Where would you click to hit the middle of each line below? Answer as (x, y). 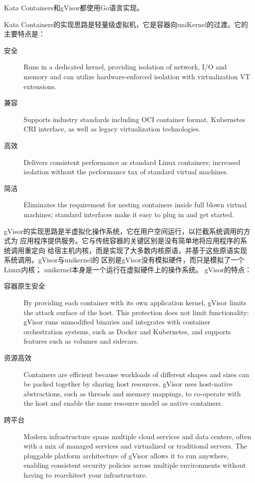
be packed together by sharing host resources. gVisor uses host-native (128, 384)
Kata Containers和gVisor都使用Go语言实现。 (74, 7)
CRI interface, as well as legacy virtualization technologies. (112, 129)
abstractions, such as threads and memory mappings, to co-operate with (132, 393)
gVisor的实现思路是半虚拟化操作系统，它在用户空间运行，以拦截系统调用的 (124, 231)
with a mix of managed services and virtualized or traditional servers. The (135, 446)
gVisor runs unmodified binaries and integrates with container (117, 322)
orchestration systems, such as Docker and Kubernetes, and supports (127, 331)
